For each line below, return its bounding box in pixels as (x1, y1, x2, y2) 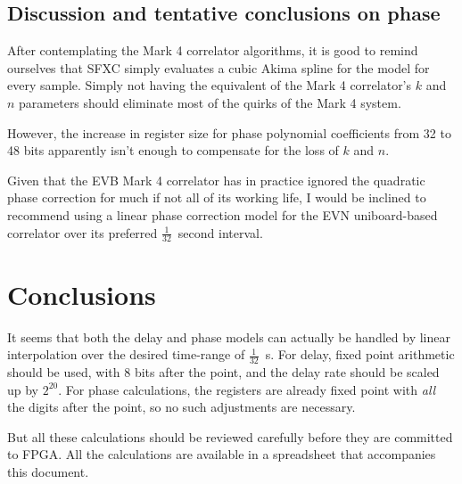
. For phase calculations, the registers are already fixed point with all (58, 380, 436, 398)
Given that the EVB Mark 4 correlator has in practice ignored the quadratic (7, 170, 425, 189)
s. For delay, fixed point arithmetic (265, 345, 455, 364)
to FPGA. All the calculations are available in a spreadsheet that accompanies (7, 445, 436, 463)
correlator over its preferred (7, 223, 158, 242)
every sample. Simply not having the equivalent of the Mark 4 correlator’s (7, 76, 412, 94)
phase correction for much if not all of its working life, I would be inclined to (7, 188, 426, 207)
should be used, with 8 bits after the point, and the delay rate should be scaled (7, 362, 440, 381)
